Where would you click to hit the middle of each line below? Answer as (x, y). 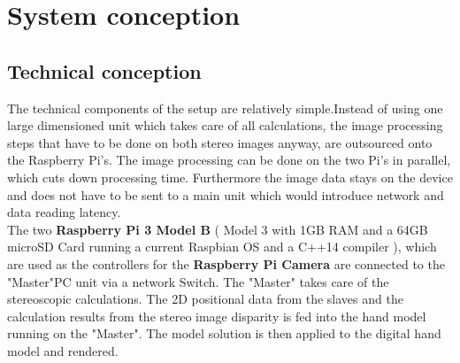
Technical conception (104, 70)
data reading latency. (64, 212)
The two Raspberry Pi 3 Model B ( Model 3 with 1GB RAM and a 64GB (218, 229)
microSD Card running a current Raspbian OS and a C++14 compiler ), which (222, 247)
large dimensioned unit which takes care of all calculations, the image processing (225, 125)
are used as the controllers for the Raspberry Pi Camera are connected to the (226, 263)
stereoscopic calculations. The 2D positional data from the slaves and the (205, 299)
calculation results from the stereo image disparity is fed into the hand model (217, 316)
